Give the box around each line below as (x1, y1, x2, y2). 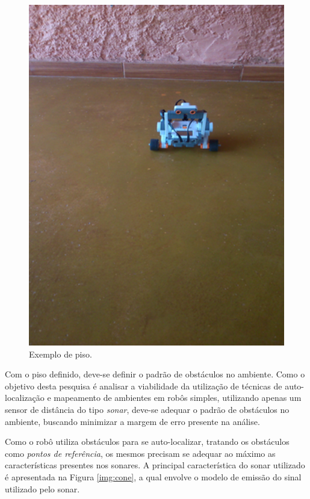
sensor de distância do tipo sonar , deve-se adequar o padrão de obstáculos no (5, 403, 290, 416)
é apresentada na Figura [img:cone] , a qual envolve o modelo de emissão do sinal (5, 471, 302, 483)
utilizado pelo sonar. (5, 482, 80, 495)
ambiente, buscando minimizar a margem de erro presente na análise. (5, 415, 260, 427)
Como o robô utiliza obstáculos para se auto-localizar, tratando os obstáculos (5, 435, 290, 448)
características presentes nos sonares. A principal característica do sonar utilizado (5, 459, 305, 471)
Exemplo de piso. (29, 347, 92, 360)
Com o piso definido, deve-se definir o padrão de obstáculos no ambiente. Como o (5, 368, 305, 380)
